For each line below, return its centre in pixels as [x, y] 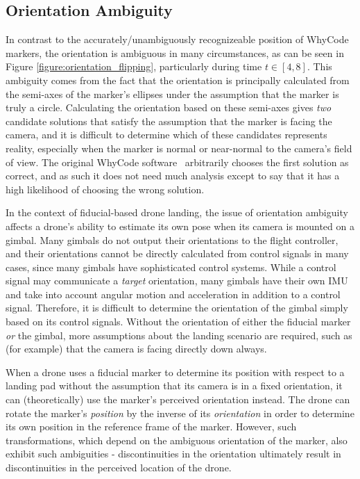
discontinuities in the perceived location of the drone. [119, 468]
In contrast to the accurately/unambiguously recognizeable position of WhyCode [177, 39]
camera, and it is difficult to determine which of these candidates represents [166, 135]
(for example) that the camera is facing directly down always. [136, 349]
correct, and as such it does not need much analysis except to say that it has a [173, 176]
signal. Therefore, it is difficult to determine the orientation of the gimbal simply [177, 308]
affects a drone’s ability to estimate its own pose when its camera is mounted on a [180, 226]
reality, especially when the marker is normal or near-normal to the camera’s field [179, 148]
